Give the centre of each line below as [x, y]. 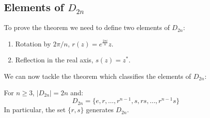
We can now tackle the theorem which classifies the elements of [97, 76]
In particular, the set [35, 110]
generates [100, 110]
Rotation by [33, 43]
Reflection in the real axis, [54, 60]
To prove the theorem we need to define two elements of [87, 27]
